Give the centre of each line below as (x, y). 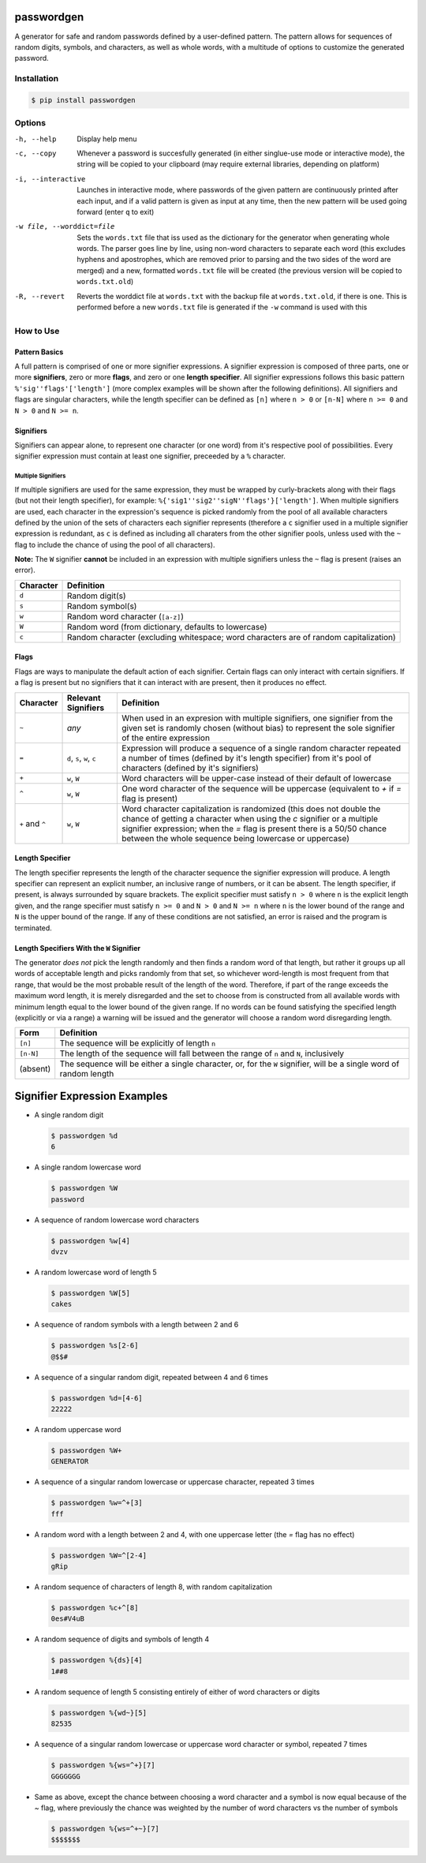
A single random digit (69, 1115)
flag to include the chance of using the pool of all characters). (115, 544)
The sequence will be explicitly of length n (138, 1043)
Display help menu (107, 139)
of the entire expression (166, 738)
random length (87, 1074)
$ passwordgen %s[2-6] (95, 1346)
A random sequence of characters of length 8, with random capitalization (153, 1587)
